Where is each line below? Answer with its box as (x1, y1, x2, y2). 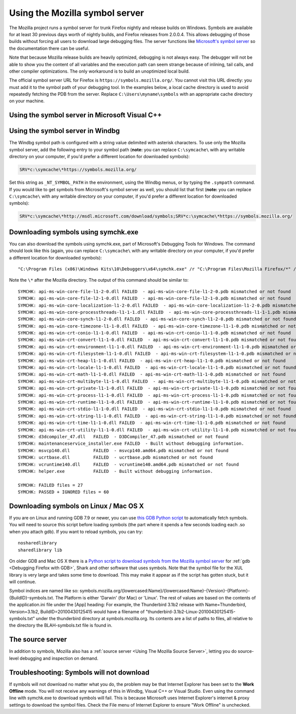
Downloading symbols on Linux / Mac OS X (9, 502, 144, 510)
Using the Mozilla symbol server (9, 7, 144, 18)
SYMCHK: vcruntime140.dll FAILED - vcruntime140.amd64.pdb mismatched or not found (18, 462, 239, 467)
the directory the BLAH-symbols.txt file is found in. (9, 623, 112, 629)
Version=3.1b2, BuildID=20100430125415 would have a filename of (9, 608, 145, 615)
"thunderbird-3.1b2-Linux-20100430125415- (146, 608, 236, 615)
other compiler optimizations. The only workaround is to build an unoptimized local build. (9, 68, 190, 74)
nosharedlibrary (18, 540, 57, 546)
